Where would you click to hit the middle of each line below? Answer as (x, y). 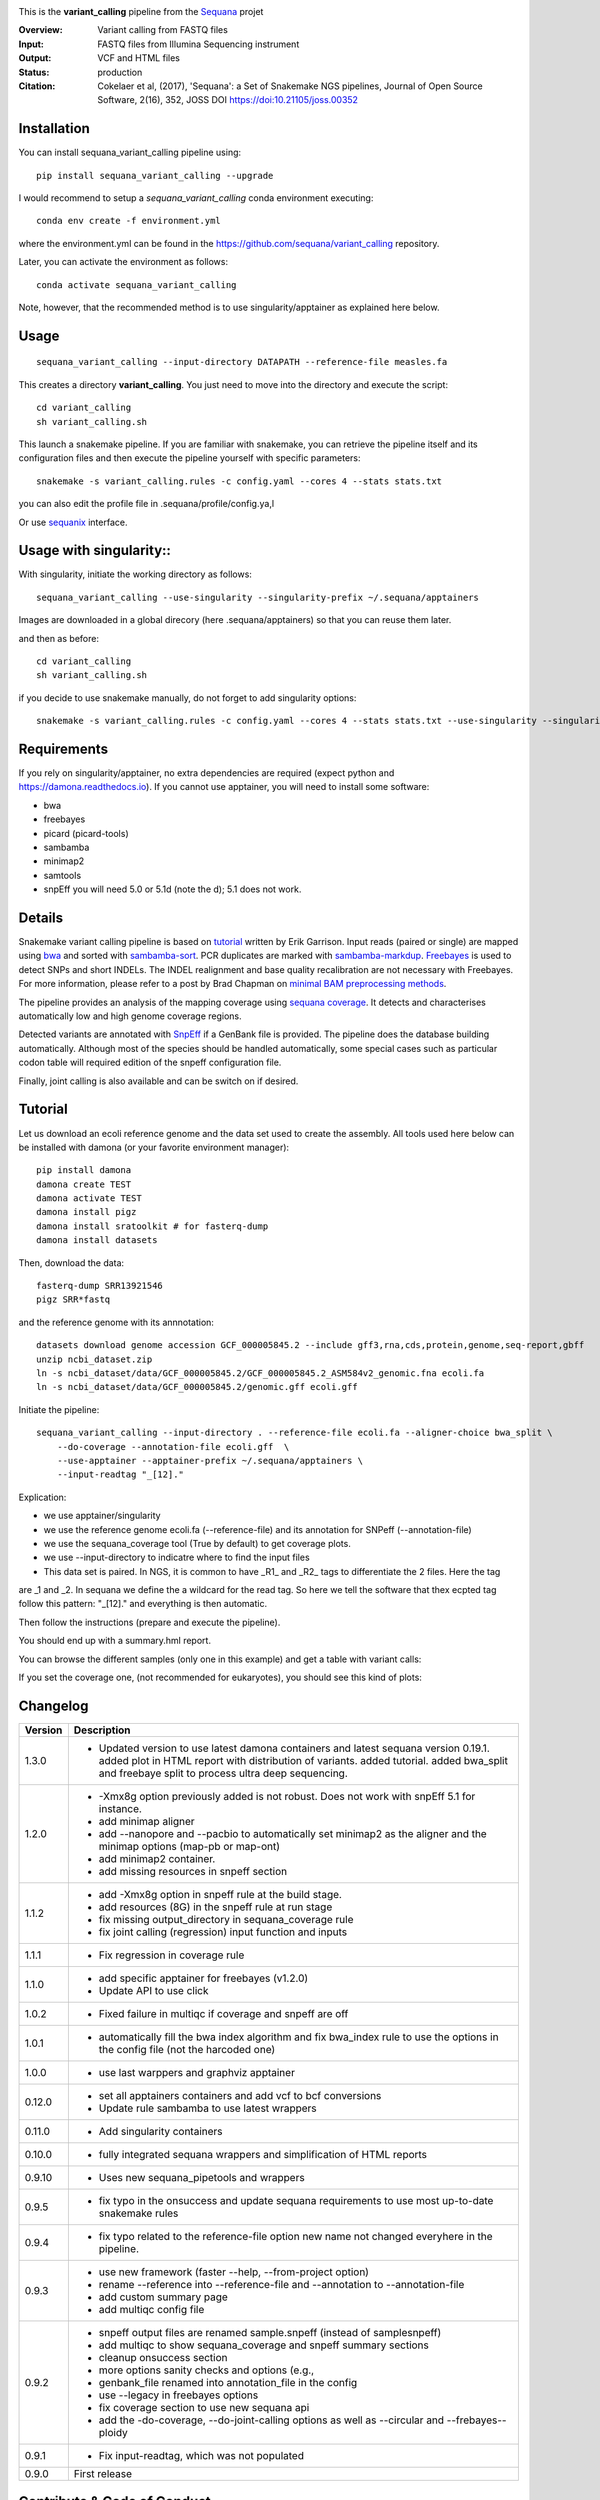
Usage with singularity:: (95, 550)
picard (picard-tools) (86, 833)
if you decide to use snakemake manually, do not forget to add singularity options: (187, 697)
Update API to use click (153, 1990)
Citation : (37, 86)
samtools (62, 875)
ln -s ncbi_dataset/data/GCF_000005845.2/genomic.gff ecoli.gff (197, 1387)
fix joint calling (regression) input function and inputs (223, 1932)
